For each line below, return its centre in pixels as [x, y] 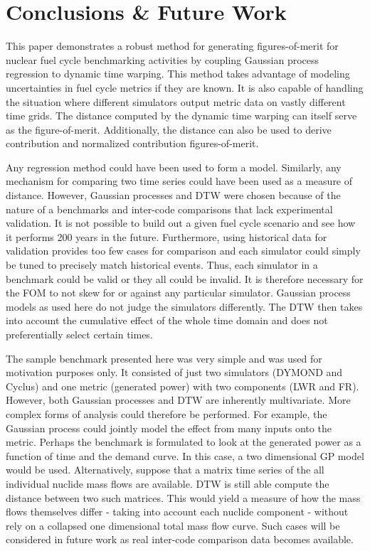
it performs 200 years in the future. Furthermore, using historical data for [166, 236]
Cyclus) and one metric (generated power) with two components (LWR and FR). [183, 386]
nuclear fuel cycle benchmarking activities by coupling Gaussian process [163, 59]
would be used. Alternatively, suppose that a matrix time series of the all [165, 470]
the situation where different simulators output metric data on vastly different [176, 101]
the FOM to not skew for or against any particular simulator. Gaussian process [178, 293]
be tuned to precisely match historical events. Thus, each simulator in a [162, 265]
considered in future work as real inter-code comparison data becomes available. [180, 539]
